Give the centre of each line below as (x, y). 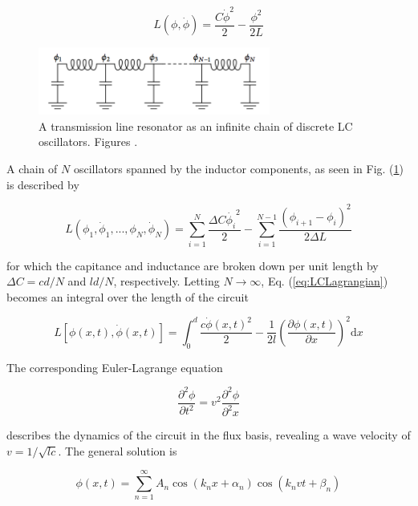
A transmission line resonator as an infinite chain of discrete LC (196, 125)
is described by (43, 184)
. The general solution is (118, 450)
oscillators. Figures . (88, 142)
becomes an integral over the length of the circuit (128, 296)
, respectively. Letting (166, 281)
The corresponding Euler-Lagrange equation (115, 367)
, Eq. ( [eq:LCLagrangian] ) (325, 281)
